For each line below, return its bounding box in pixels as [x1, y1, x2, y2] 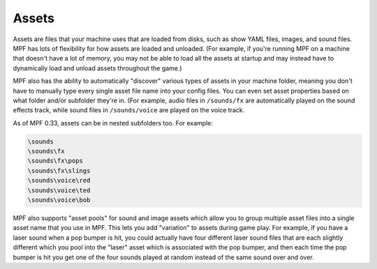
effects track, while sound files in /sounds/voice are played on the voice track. [13, 106, 245, 114]
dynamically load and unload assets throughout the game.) [13, 63, 182, 72]
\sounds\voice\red [27, 176, 91, 185]
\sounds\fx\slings [27, 167, 91, 174]
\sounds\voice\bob [27, 196, 91, 203]
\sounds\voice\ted [27, 186, 91, 194]
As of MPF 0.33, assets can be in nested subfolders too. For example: [13, 118, 213, 127]
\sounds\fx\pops [27, 157, 84, 165]
